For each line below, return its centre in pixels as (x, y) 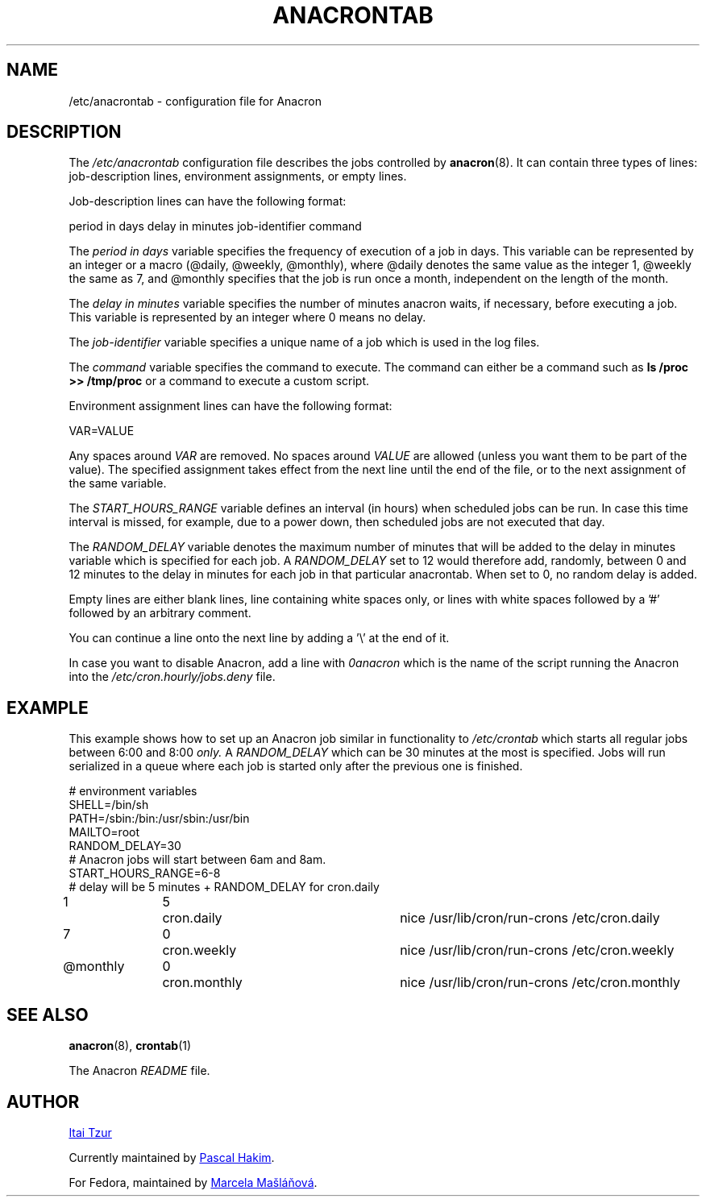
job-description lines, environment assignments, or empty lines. (238, 176)
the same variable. (118, 483)
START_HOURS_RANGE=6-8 (145, 873)
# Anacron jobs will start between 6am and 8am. (197, 860)
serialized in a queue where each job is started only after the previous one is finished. (296, 766)
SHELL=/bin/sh (109, 805)
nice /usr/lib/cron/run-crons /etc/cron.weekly (537, 950)
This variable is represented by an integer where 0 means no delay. (247, 317)
